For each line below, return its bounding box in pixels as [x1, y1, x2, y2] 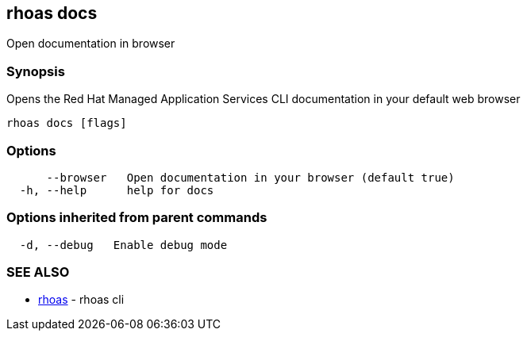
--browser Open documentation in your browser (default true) [46, 170, 455, 184]
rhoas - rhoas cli [38, 293, 125, 307]
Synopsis [6, 63, 65, 79]
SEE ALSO [6, 264, 70, 281]
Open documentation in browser [6, 36, 175, 51]
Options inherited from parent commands [6, 209, 267, 226]
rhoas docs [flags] [6, 117, 127, 130]
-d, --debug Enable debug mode [19, 238, 228, 251]
